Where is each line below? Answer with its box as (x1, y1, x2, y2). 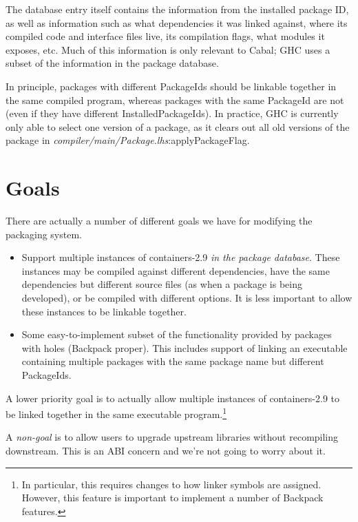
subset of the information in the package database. (6, 56, 219, 70)
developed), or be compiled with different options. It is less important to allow (21, 291, 352, 305)
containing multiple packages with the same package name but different (21, 354, 324, 368)
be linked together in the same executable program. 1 (6, 405, 227, 421)
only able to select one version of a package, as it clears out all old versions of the (6, 119, 350, 134)
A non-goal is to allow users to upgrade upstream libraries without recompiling (6, 430, 339, 444)
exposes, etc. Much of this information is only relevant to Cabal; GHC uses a (6, 42, 330, 56)
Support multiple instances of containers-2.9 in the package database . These (21, 250, 340, 264)
